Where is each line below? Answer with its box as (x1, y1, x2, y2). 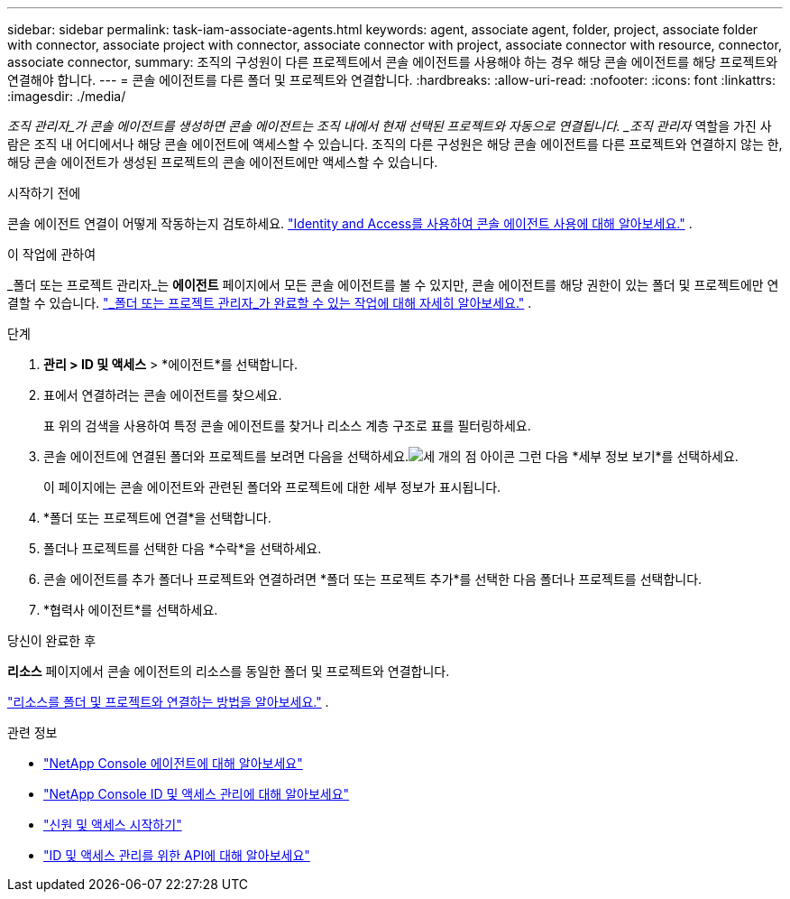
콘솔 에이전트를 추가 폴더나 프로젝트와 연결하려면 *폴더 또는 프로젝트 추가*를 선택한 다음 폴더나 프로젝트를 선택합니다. (43, 571, 703, 587)
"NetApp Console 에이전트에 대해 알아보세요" (43, 755, 303, 771)
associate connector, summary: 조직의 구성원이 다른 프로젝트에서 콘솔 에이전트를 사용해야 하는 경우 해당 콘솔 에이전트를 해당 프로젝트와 (7, 54, 778, 70)
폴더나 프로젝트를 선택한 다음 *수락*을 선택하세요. (43, 541, 322, 556)
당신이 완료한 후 (7, 633, 96, 648)
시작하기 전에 (7, 185, 81, 200)
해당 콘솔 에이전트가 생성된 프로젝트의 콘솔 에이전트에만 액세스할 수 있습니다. (7, 154, 438, 170)
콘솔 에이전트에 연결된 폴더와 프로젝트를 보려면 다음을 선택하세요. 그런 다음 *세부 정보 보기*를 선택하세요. (43, 449, 739, 464)
